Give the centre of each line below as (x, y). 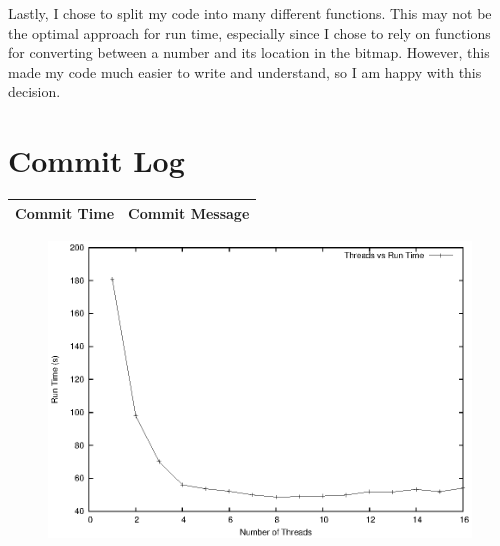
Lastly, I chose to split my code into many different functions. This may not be (250, 13)
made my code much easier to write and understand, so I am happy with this (245, 71)
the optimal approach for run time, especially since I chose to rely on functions (249, 32)
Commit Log (96, 160)
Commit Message (189, 212)
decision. (34, 91)
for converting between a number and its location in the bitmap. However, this (249, 52)
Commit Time (65, 212)
